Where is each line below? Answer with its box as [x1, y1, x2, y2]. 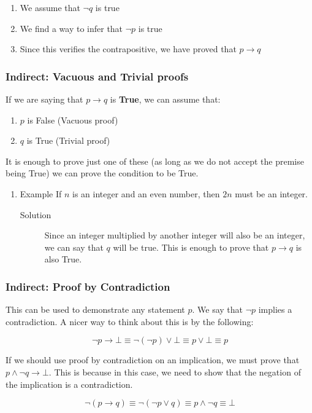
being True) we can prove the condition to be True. [6, 167, 199, 179]
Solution [20, 208, 51, 221]
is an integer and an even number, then [72, 187, 220, 200]
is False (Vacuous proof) [27, 113, 118, 126]
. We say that [192, 303, 243, 316]
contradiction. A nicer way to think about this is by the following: [6, 315, 254, 328]
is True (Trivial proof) [26, 134, 110, 147]
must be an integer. [235, 187, 308, 200]
